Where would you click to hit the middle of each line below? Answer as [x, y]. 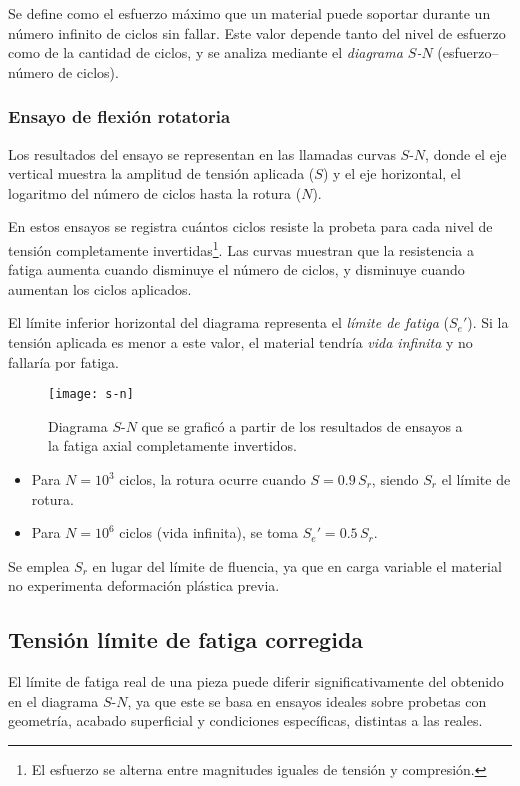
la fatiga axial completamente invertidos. [173, 445]
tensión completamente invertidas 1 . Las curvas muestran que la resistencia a [241, 248]
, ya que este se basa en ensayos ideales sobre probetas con [307, 700]
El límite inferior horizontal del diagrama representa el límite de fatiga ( [228, 322]
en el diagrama [53, 700]
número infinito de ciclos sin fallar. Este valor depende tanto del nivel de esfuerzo [257, 32]
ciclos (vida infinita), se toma [209, 532]
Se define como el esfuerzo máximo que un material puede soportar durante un [249, 13]
